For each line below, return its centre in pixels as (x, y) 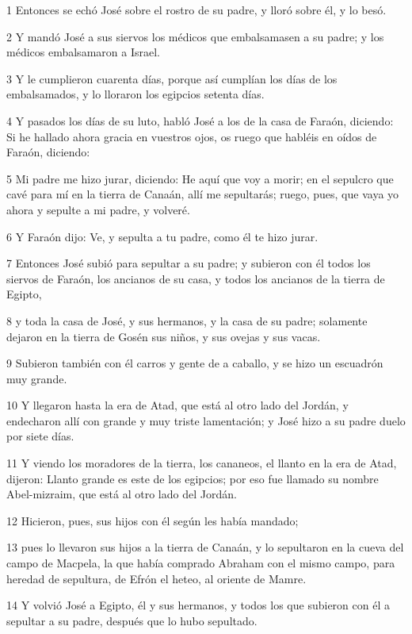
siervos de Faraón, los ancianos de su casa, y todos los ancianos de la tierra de (196, 278)
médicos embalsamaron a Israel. (83, 52)
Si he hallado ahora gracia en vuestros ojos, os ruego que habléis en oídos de (192, 136)
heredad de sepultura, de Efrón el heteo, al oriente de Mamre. (156, 578)
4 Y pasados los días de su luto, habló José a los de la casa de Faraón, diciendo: (200, 120)
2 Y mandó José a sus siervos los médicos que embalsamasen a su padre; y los (195, 36)
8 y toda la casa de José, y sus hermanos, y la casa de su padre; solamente (187, 320)
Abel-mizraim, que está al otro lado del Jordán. (122, 494)
